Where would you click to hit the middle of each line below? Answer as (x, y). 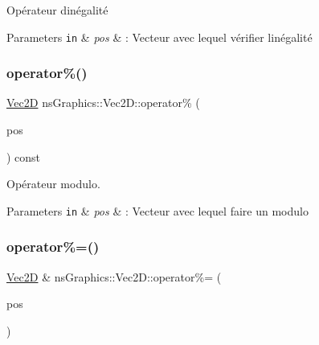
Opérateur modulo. (53, 184)
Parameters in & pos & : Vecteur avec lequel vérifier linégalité (159, 37)
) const (24, 156)
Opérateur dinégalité (57, 10)
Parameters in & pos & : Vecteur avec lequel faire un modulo (157, 210)
